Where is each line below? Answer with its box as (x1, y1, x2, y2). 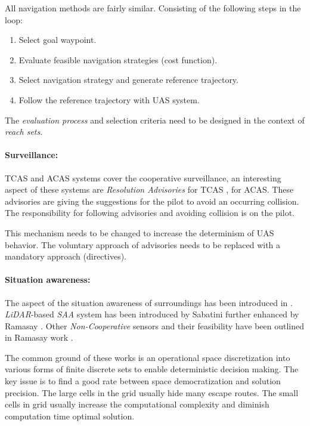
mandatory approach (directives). (5, 250, 126, 263)
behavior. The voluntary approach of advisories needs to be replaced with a (5, 238, 281, 251)
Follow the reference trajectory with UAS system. (18, 93, 200, 106)
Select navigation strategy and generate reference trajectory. (18, 73, 238, 86)
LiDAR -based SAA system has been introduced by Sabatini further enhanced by (5, 308, 299, 320)
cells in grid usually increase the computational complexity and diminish (5, 398, 269, 410)
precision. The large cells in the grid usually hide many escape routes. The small (5, 386, 299, 399)
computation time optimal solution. (5, 409, 135, 422)
